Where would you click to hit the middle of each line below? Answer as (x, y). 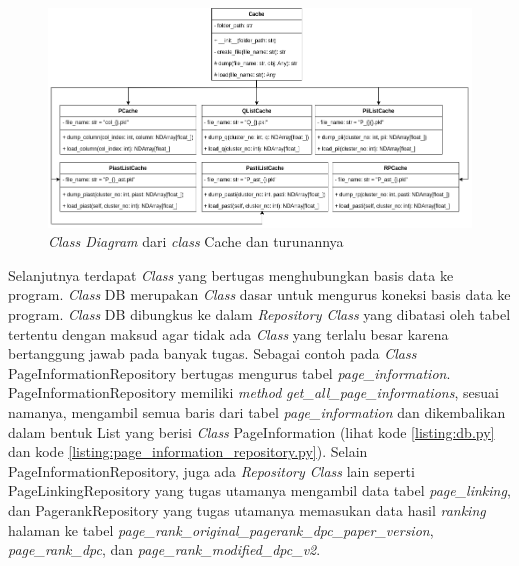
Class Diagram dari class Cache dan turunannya (196, 241)
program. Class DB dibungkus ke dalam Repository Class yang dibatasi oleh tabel (259, 314)
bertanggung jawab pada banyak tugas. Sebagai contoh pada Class (212, 353)
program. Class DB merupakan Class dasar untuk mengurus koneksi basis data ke (259, 294)
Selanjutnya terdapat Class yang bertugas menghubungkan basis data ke (231, 274)
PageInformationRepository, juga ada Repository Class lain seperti (211, 470)
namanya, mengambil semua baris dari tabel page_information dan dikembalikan (257, 412)
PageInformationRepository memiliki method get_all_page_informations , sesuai (253, 392)
